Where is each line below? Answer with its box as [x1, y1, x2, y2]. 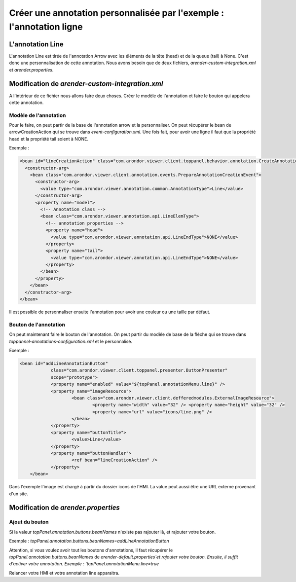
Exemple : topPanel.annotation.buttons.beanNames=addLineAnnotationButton [9, 538, 170, 544]
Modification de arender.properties [9, 504, 120, 512]
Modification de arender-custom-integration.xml [9, 79, 163, 88]
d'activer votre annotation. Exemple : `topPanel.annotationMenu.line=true [9, 561, 159, 567]
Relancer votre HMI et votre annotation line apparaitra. [9, 570, 120, 576]
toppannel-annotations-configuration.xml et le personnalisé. [9, 338, 133, 344]
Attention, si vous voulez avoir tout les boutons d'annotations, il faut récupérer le [9, 547, 173, 553]
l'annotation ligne [9, 21, 83, 32]
